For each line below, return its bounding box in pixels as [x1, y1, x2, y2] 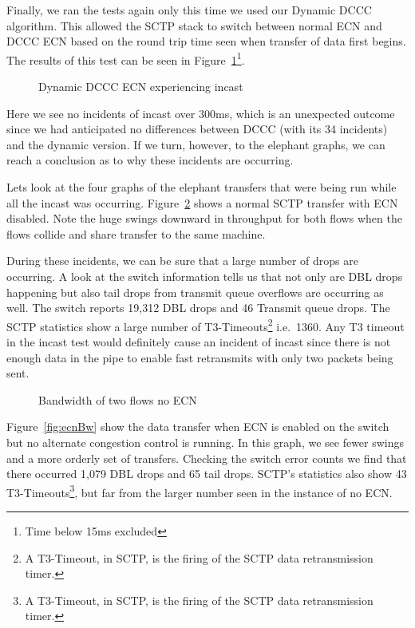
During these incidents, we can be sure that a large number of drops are [6, 252, 358, 269]
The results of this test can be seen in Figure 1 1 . [6, 49, 245, 68]
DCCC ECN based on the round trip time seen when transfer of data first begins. [6, 33, 406, 49]
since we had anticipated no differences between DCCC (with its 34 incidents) [6, 120, 388, 137]
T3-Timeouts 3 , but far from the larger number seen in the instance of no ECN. [6, 481, 393, 500]
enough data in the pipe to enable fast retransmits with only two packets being [6, 349, 393, 365]
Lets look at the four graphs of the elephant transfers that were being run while [6, 179, 397, 195]
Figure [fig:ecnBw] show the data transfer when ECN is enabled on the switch [6, 418, 389, 435]
